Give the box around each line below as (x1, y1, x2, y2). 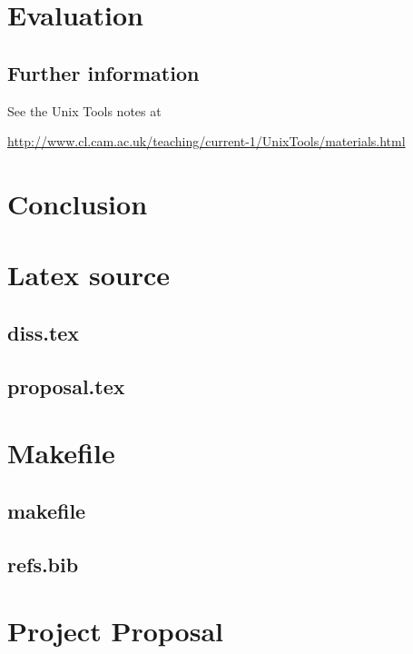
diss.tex (7, 318, 80, 346)
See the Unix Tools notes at (7, 101, 162, 120)
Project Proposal (7, 612, 223, 649)
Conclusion (7, 184, 148, 222)
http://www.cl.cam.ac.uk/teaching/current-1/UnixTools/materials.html (7, 132, 406, 151)
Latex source (7, 256, 171, 293)
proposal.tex (7, 372, 125, 400)
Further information (7, 58, 200, 86)
